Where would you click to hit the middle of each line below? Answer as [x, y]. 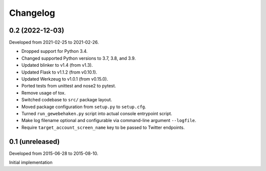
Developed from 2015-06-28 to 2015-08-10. [54, 153]
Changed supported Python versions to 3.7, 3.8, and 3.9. [79, 58]
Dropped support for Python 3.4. [55, 51]
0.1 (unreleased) [34, 142]
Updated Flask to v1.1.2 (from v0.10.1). [59, 72]
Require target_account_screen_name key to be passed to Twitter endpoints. [103, 127]
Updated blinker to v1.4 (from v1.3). [57, 65]
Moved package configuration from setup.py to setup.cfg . [84, 107]
